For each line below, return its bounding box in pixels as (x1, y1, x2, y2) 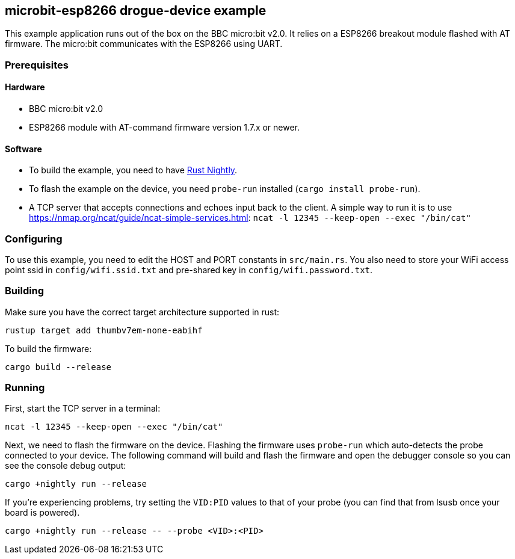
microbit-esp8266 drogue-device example (5, 3, 267, 18)
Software (5, 143, 42, 154)
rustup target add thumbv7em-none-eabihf (5, 325, 203, 335)
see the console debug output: (5, 460, 126, 471)
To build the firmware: (5, 343, 92, 354)
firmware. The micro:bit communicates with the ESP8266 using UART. (5, 39, 283, 49)
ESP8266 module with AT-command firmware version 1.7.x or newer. (29, 122, 300, 133)
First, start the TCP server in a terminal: (5, 403, 161, 414)
